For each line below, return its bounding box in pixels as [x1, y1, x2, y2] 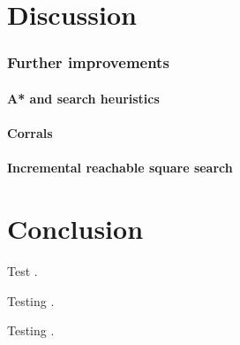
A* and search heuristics [7, 88, 160, 107]
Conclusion [7, 210, 144, 246]
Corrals [7, 124, 53, 142]
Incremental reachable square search [7, 158, 233, 177]
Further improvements [7, 51, 169, 73]
